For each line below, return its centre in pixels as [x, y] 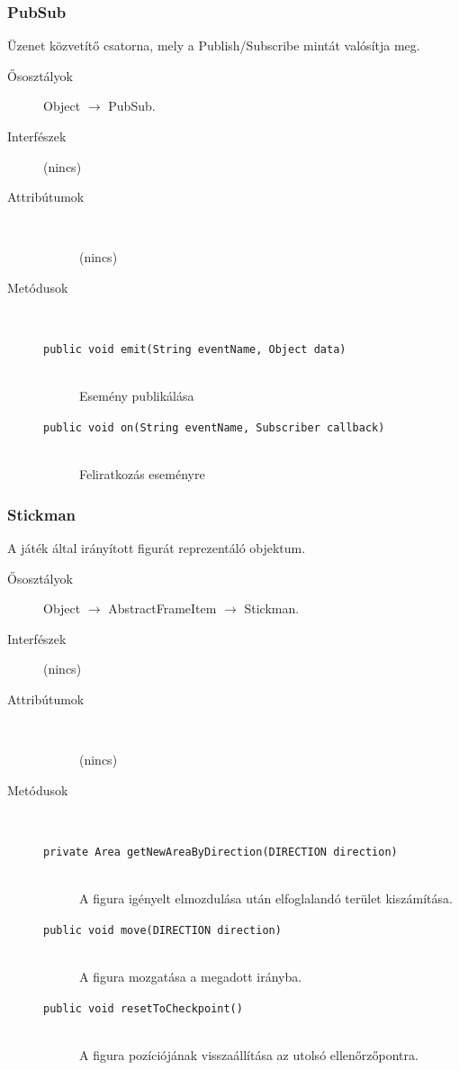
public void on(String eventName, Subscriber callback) [214, 428]
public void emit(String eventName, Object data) [195, 350]
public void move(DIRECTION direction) [162, 930]
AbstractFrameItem [162, 608]
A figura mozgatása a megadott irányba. [191, 977]
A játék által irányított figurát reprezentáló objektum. [157, 548]
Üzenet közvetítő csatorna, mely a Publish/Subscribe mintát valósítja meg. [214, 45]
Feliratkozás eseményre [142, 474]
